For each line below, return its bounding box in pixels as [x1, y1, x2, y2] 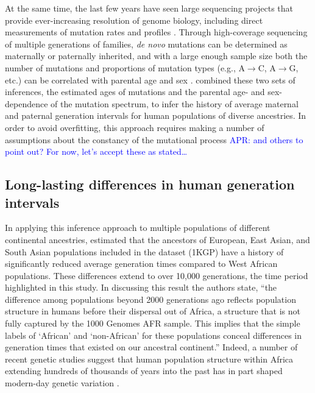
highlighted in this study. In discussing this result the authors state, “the [5, 281, 277, 294]
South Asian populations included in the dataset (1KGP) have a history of [5, 245, 284, 258]
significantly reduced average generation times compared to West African [5, 257, 278, 270]
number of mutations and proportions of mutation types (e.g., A [5, 61, 245, 74]
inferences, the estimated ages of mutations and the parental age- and [5, 85, 265, 98]
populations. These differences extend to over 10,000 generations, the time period [5, 269, 308, 281]
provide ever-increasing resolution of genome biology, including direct [5, 13, 263, 26]
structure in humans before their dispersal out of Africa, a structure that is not [5, 305, 300, 317]
